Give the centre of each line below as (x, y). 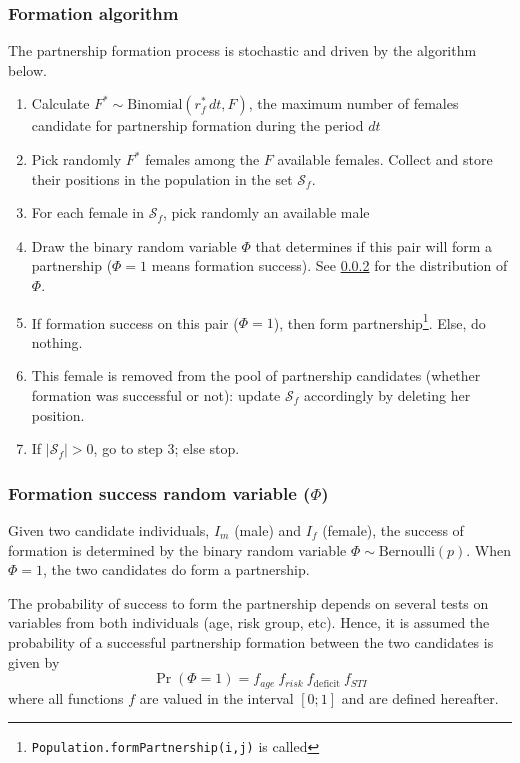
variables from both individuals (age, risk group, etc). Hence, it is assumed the (249, 622)
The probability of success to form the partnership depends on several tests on (248, 602)
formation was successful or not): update (156, 395)
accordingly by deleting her (387, 395)
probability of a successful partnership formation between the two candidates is (251, 641)
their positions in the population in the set (162, 178)
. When (489, 549)
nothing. (57, 341)
